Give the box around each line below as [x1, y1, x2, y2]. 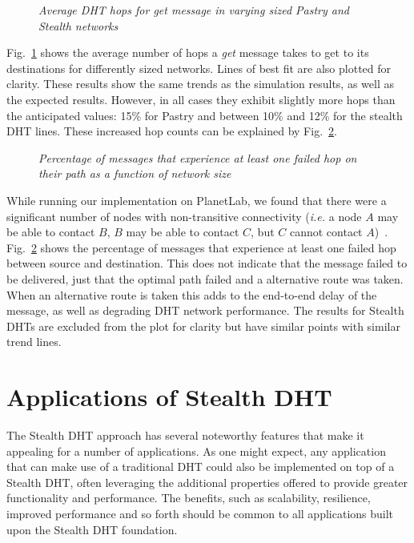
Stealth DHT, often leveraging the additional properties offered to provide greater [6, 473, 408, 490]
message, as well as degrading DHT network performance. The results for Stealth [6, 302, 404, 319]
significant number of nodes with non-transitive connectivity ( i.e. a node [6, 207, 362, 224]
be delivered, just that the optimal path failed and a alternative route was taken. [6, 270, 404, 287]
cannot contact [289, 223, 363, 240]
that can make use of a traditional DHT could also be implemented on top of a [6, 458, 395, 475]
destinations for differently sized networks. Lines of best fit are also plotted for [6, 59, 392, 76]
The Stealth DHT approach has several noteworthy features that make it [6, 427, 364, 443]
